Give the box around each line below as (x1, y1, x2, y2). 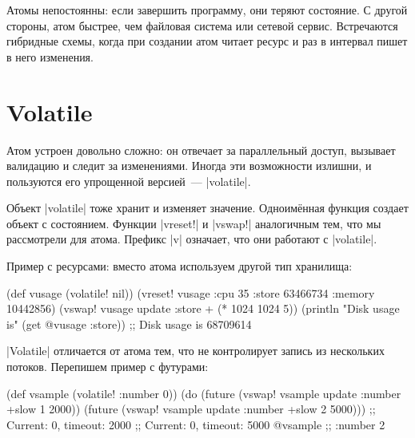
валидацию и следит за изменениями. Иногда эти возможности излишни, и (6, 157, 372, 174)
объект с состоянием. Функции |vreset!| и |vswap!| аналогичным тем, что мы (6, 215, 381, 231)
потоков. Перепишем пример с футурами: (6, 358, 209, 375)
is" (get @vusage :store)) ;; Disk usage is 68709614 (6, 315, 252, 332)
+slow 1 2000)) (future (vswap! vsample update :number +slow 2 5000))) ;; (6, 401, 376, 417)
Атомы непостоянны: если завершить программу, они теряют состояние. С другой (6, 2, 408, 18)
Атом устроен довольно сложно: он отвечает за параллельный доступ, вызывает (6, 141, 396, 158)
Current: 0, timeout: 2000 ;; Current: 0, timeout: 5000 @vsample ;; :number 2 (6, 416, 385, 432)
